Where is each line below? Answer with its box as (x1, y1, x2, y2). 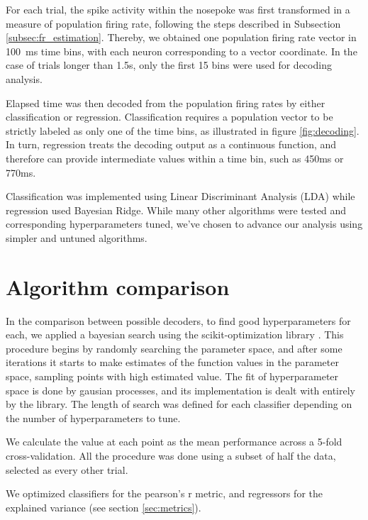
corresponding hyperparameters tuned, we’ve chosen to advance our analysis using (6, 216, 363, 231)
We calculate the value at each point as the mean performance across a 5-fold (6, 434, 342, 449)
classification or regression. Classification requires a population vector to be (6, 109, 333, 124)
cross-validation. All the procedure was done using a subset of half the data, (6, 448, 336, 463)
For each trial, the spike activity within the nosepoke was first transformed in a (6, 2, 350, 16)
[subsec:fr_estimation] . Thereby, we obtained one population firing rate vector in (6, 30, 357, 45)
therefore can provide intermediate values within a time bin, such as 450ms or (6, 150, 344, 165)
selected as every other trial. (6, 462, 128, 477)
